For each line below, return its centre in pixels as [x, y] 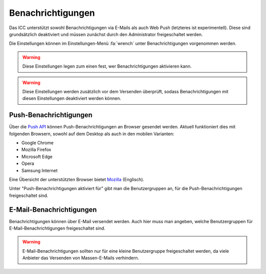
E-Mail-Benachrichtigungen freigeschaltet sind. [57, 228]
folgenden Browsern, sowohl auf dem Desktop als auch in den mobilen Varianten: [92, 134]
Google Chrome [37, 143]
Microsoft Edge [37, 157]
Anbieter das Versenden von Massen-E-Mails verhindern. [81, 258]
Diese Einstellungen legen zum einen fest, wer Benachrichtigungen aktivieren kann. [107, 66]
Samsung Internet [39, 170]
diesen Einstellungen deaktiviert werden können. [72, 98]
